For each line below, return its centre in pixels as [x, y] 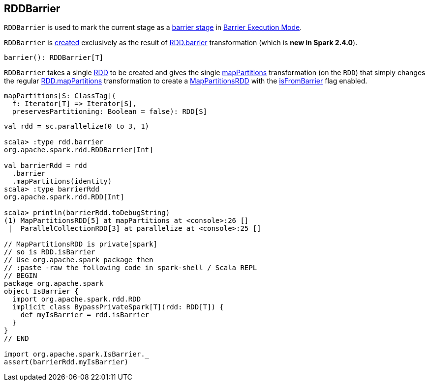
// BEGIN [21, 276]
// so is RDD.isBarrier [50, 252]
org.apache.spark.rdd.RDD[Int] [64, 197]
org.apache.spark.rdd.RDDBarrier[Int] [79, 150]
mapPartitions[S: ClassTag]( [60, 96]
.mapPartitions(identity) [62, 181]
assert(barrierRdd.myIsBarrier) [66, 362]
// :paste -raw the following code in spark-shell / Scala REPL [131, 268]
